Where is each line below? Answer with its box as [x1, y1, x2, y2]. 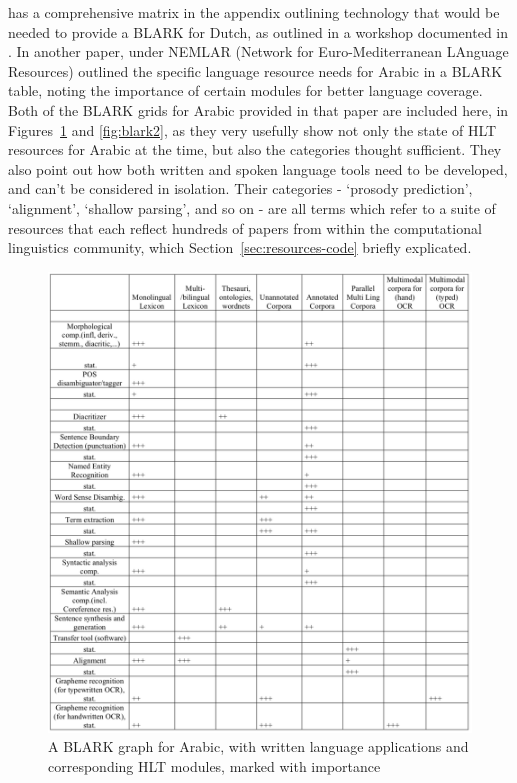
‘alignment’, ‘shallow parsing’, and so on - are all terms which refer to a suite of [8, 197, 496, 218]
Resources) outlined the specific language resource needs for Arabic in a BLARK [8, 60, 503, 81]
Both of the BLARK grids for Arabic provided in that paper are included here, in [8, 99, 509, 120]
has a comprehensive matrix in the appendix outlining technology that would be [8, 2, 500, 22]
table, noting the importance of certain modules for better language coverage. [8, 80, 483, 101]
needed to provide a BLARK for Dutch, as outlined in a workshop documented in [8, 21, 509, 42]
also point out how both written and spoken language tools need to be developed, [8, 158, 508, 179]
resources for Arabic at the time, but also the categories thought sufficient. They [8, 139, 502, 160]
